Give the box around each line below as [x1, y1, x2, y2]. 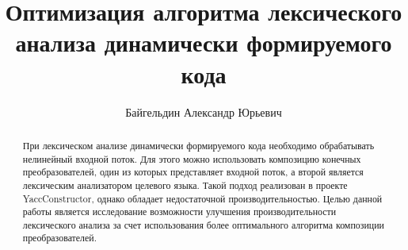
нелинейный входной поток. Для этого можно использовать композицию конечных [22, 152, 361, 165]
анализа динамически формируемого [15, 26, 392, 59]
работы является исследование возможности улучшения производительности [22, 205, 337, 218]
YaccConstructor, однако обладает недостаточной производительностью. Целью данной [22, 191, 383, 205]
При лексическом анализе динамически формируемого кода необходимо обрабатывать [22, 138, 375, 152]
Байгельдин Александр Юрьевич [125, 103, 282, 120]
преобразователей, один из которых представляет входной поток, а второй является [22, 165, 364, 179]
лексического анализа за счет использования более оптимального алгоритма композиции [22, 217, 384, 231]
